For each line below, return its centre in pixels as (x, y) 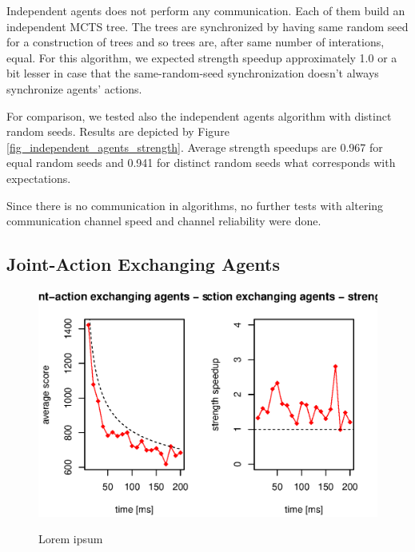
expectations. (39, 178)
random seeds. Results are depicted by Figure (118, 131)
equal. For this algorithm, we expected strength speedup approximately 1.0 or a (202, 57)
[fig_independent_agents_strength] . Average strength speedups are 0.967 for (195, 147)
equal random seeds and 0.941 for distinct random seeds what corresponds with (201, 163)
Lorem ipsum (71, 539)
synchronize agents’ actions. (74, 88)
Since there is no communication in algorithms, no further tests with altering (195, 205)
